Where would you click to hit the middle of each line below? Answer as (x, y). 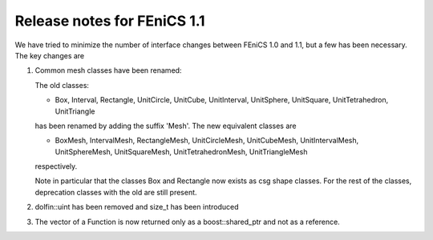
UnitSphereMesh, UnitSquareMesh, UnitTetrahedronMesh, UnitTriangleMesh (181, 151)
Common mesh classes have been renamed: (108, 70)
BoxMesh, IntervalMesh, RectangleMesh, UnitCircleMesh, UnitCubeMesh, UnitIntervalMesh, (207, 141)
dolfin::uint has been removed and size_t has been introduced (137, 207)
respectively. (56, 166)
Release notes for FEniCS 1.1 (110, 21)
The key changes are (50, 55)
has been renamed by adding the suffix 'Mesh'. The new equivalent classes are (166, 126)
